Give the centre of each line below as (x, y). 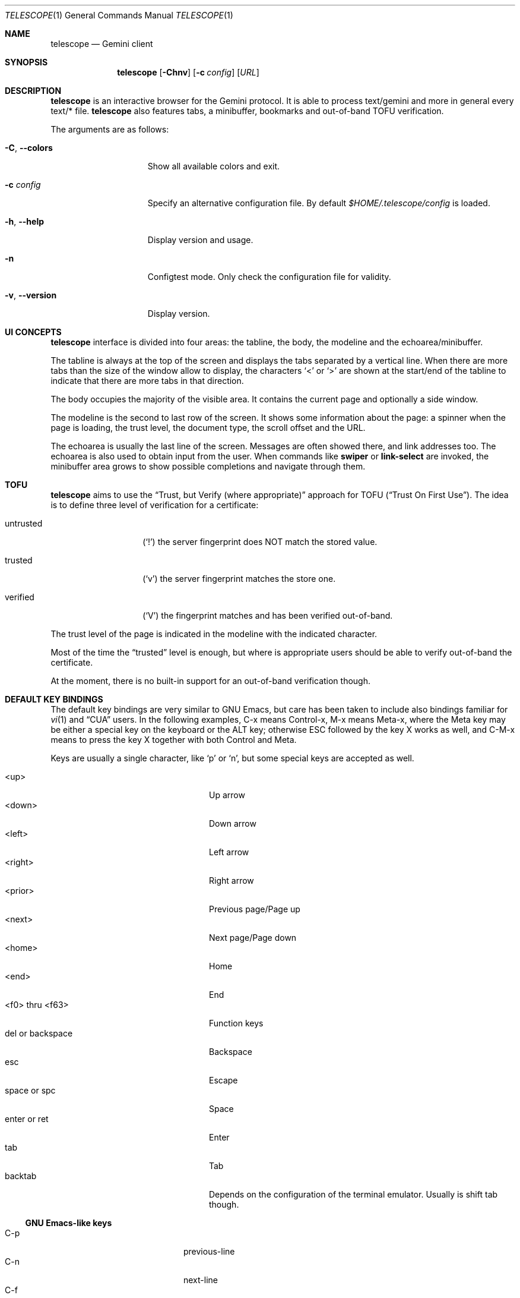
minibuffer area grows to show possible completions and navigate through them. (208, 466)
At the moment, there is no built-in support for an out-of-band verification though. (210, 681)
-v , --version (31, 295)
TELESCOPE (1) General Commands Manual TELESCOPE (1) (119, 15)
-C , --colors (29, 148)
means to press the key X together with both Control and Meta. (174, 740)
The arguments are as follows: (110, 129)
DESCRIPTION (33, 91)
